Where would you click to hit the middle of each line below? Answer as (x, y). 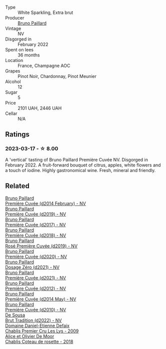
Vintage (13, 28)
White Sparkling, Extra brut (45, 12)
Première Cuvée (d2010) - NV (36, 309)
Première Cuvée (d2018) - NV (36, 235)
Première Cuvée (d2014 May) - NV (41, 299)
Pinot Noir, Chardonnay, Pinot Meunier (57, 76)
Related (17, 186)
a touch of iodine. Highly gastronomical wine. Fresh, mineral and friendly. (80, 170)
